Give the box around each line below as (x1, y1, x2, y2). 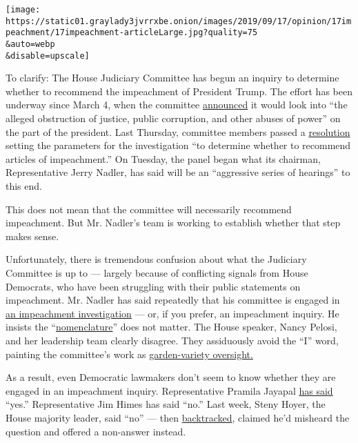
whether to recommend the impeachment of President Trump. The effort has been (6, 83, 352, 98)
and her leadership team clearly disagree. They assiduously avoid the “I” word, (6, 333, 339, 347)
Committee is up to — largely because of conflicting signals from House (6, 266, 308, 279)
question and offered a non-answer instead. (6, 424, 186, 438)
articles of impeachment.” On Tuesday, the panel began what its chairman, (6, 151, 321, 166)
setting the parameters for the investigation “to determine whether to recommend (6, 138, 351, 152)
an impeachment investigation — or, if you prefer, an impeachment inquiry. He (6, 306, 339, 320)
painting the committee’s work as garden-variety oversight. (6, 346, 253, 361)
